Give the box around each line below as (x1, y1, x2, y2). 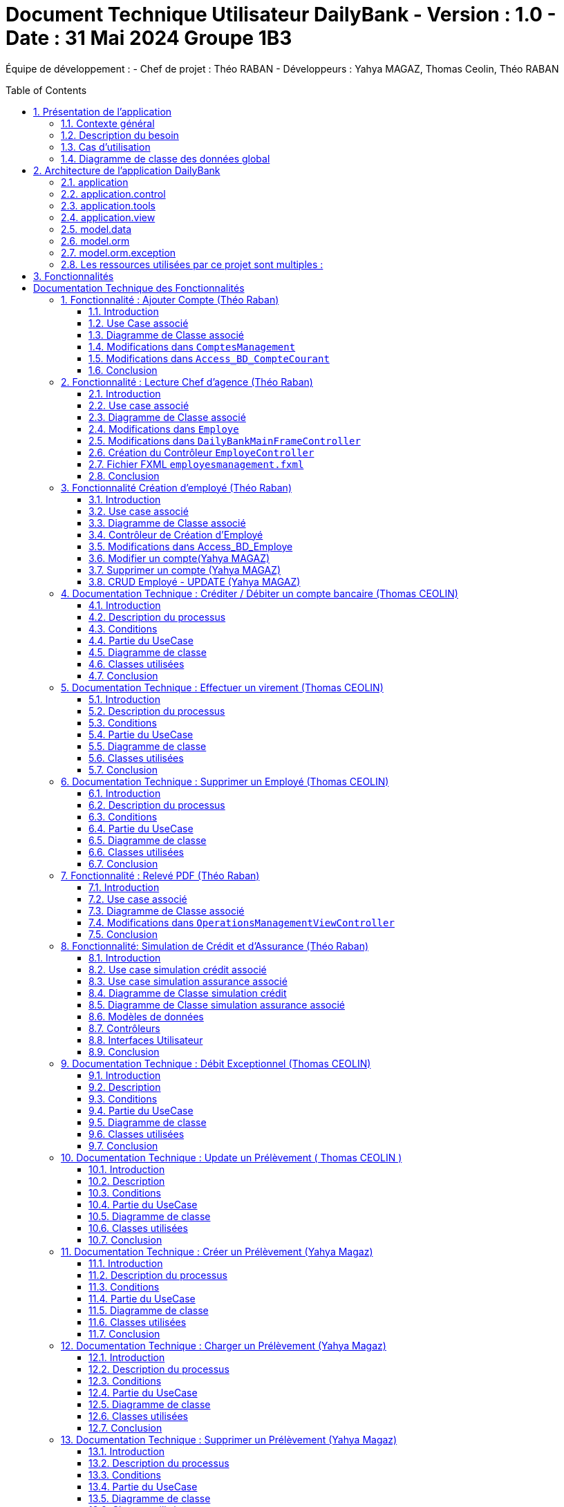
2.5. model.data (61, 223, 132, 235)
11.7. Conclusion (88, 1327, 160, 1340)
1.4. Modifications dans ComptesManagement (88, 340, 296, 353)
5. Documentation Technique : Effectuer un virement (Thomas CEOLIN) (61, 681, 384, 693)
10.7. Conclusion (88, 1233, 162, 1246)
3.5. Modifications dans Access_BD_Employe (88, 540, 293, 552)
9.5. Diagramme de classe (88, 1116, 207, 1128)
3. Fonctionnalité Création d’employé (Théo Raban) (61, 481, 292, 494)
